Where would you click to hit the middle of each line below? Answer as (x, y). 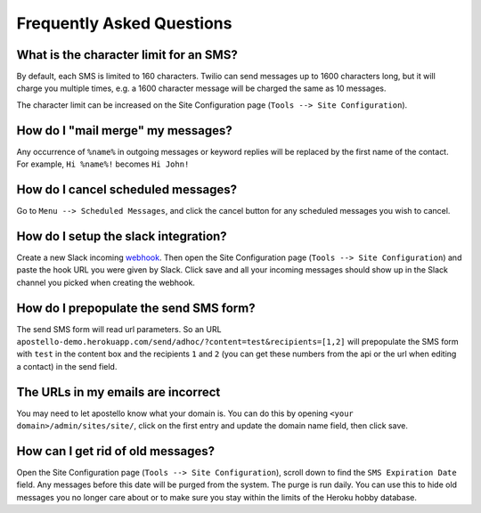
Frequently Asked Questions (124, 23)
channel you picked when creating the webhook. (106, 282)
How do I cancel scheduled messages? (127, 189)
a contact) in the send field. (67, 366)
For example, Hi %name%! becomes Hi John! (103, 164)
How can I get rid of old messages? (116, 451)
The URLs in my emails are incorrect (118, 392)
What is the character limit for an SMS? (127, 55)
